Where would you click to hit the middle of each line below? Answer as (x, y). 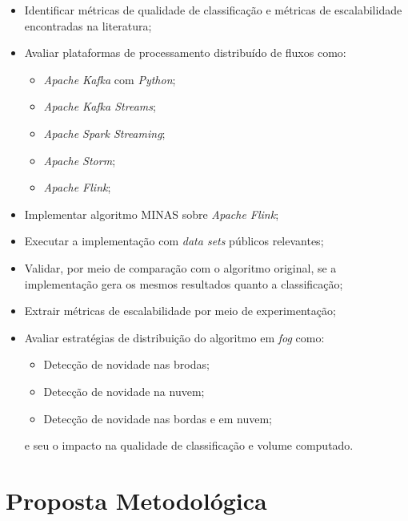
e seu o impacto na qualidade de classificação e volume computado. (189, 445)
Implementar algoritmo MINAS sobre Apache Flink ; (152, 214)
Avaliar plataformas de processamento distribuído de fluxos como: (185, 53)
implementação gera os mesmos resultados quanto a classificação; (184, 283)
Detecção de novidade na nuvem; (124, 391)
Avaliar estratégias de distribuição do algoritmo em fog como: (174, 337)
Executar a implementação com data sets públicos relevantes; (174, 241)
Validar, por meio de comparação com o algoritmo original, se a (180, 267)
